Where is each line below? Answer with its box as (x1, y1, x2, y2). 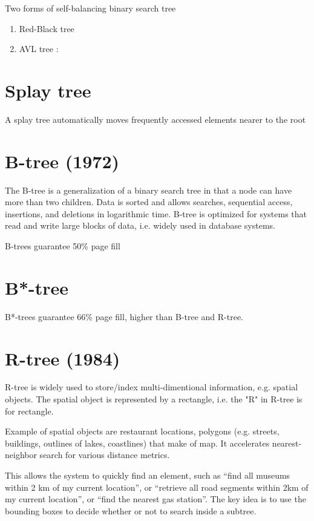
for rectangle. (5, 404, 54, 417)
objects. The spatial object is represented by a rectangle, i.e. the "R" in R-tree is (5, 393, 303, 405)
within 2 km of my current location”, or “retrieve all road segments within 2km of (5, 480, 309, 493)
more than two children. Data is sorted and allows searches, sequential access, (5, 195, 293, 208)
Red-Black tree (19, 22, 74, 34)
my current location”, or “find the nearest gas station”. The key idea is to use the (5, 493, 306, 505)
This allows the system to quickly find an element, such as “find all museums (5, 469, 290, 481)
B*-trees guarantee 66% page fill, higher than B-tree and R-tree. (5, 310, 243, 323)
